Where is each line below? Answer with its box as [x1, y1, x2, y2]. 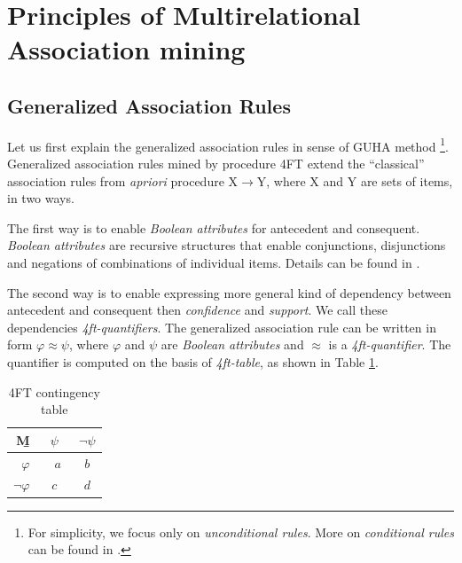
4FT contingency [8, 382, 100, 401]
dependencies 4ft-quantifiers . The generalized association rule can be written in [7, 317, 436, 336]
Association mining [7, 31, 246, 67]
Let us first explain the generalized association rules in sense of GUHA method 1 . [7, 134, 449, 155]
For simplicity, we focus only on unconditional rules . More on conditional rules [27, 522, 454, 541]
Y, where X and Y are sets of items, [256, 171, 453, 190]
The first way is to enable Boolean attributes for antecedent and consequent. [7, 218, 420, 237]
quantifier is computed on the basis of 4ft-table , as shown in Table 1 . [7, 352, 379, 371]
